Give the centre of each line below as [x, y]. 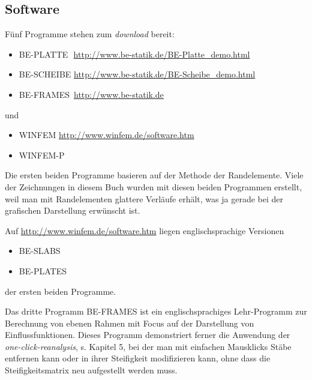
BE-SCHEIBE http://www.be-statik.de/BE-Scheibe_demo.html [137, 74]
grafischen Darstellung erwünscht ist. [73, 210]
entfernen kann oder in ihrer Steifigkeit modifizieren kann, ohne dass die [138, 358]
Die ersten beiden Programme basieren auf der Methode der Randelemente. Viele [154, 175]
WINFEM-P [42, 155]
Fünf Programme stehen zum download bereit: [90, 34]
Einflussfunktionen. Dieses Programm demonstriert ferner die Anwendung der [148, 335]
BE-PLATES [43, 270]
